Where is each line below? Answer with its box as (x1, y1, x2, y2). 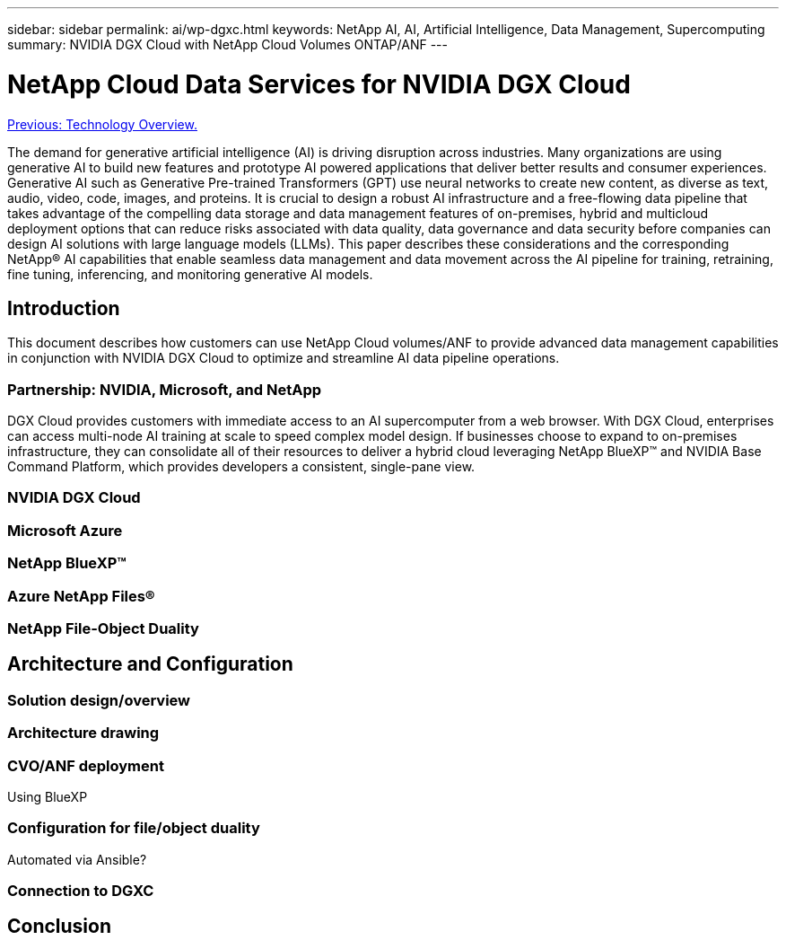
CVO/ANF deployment (7, 756, 164, 775)
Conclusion (7, 915, 112, 938)
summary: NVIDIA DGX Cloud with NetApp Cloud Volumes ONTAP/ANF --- (7, 37, 448, 52)
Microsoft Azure (7, 521, 123, 540)
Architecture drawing (7, 724, 160, 742)
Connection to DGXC (7, 882, 154, 900)
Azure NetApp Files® (7, 586, 155, 605)
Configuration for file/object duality (7, 819, 260, 838)
